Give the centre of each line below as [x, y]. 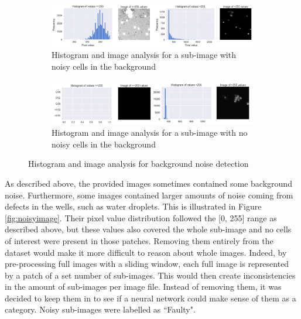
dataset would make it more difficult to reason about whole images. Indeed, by [146, 252]
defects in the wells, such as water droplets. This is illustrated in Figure [133, 206]
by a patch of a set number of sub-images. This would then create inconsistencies [150, 275]
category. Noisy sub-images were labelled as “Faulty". [100, 309]
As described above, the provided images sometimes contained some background [148, 183]
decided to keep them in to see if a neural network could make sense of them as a [150, 298]
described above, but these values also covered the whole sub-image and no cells [148, 229]
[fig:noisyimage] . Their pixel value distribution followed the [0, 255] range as [141, 217]
